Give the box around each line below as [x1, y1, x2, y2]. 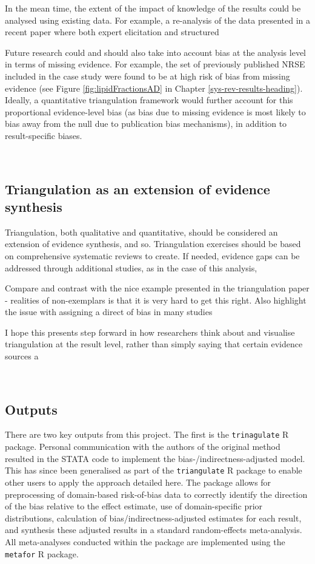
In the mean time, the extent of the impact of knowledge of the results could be [5, 2, 301, 14]
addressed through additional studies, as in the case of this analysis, [5, 261, 257, 274]
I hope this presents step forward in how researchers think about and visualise [5, 325, 295, 338]
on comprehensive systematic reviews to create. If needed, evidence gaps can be [5, 249, 300, 262]
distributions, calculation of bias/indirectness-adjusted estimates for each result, [5, 511, 302, 524]
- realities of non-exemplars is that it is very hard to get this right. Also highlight [5, 293, 307, 306]
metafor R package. [5, 547, 79, 560]
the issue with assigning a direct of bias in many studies [5, 305, 213, 318]
